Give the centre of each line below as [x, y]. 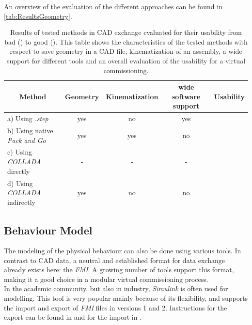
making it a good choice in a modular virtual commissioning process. [106, 279]
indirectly [22, 202]
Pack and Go [27, 140]
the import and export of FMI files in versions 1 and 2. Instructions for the [116, 307]
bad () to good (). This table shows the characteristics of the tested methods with [126, 41]
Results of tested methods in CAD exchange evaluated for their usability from [126, 32]
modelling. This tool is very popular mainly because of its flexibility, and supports [126, 298]
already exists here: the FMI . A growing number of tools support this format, [119, 270]
